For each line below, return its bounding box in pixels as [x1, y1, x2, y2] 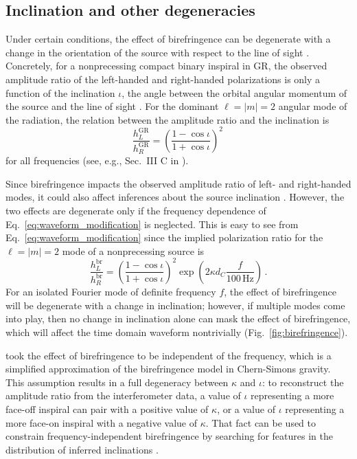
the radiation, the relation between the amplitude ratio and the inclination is [5, 112, 330, 126]
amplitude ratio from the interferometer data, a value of [5, 388, 241, 403]
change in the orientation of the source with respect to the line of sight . [5, 45, 310, 59]
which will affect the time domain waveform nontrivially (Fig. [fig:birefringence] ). [5, 325, 348, 339]
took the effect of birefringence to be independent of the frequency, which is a [5, 348, 332, 362]
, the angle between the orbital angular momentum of [122, 85, 347, 100]
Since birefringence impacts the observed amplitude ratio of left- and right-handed [5, 176, 352, 190]
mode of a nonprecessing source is [62, 243, 205, 258]
